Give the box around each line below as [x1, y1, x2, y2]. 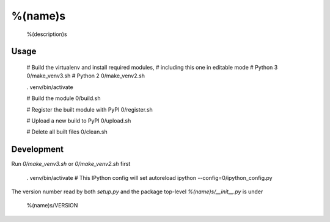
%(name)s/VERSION [26, 202, 78, 209]
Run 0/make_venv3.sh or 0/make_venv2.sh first [11, 160, 131, 168]
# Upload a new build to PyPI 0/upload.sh [26, 116, 131, 124]
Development [11, 144, 64, 155]
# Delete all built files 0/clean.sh [26, 128, 108, 135]
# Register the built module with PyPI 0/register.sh [26, 106, 153, 113]
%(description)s [26, 30, 67, 38]
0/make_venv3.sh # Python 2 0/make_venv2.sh [26, 72, 145, 79]
